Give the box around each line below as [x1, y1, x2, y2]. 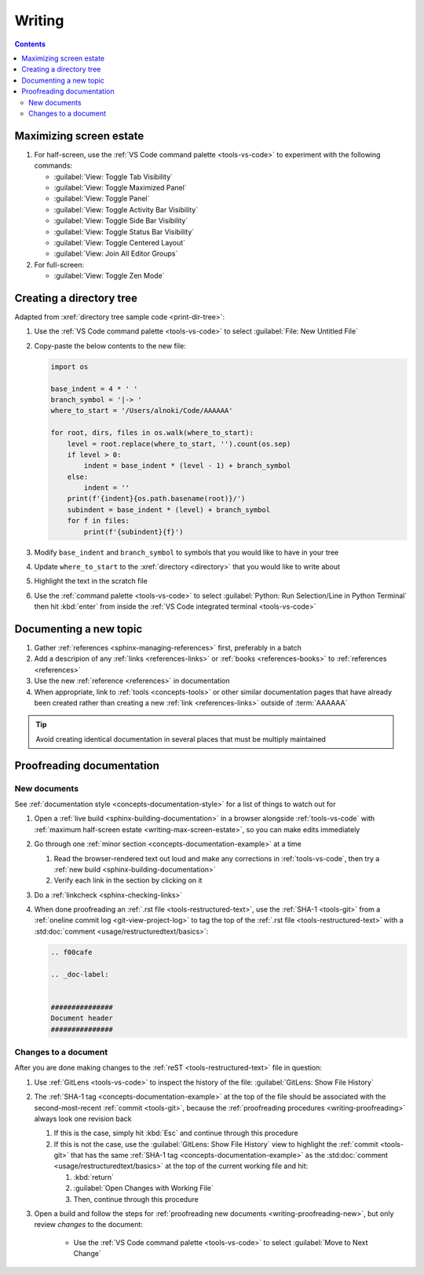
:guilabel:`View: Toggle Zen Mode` [53, 271, 165, 281]
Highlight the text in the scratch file [34, 577, 148, 586]
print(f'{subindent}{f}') [83, 527, 184, 536]
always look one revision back [34, 1114, 132, 1123]
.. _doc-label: [50, 970, 109, 978]
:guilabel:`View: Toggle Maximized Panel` [53, 182, 188, 192]
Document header [50, 1014, 114, 1023]
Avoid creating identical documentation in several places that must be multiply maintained [35, 734, 326, 743]
